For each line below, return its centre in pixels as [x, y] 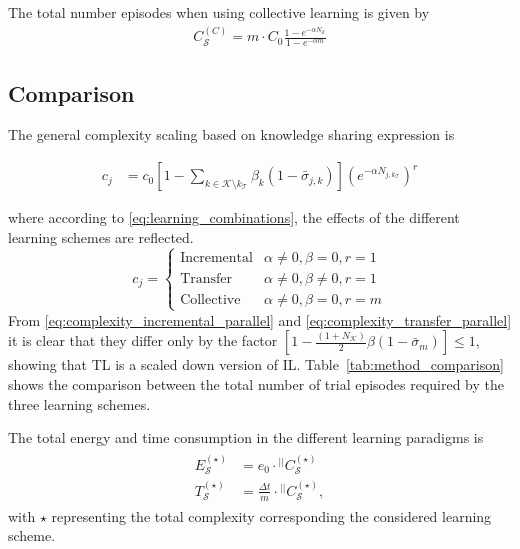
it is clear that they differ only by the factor [143, 340]
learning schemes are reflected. [101, 236]
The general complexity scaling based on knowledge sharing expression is [231, 134]
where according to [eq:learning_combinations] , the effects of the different [234, 217]
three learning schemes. [79, 403]
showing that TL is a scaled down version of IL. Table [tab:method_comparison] [256, 364]
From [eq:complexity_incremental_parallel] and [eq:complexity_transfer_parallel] [260, 319]
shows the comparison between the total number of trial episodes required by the [256, 384]
